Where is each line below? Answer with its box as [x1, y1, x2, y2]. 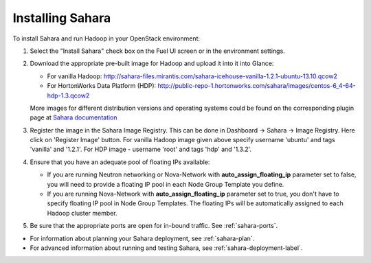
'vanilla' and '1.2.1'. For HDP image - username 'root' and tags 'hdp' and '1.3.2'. [30, 145, 252, 154]
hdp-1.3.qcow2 [47, 91, 90, 100]
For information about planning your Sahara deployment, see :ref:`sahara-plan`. [30, 234, 255, 242]
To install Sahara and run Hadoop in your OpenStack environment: [12, 34, 201, 43]
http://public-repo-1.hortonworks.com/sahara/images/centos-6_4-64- [157, 82, 357, 90]
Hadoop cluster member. [47, 209, 117, 217]
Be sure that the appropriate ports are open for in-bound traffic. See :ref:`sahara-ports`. [30, 222, 278, 230]
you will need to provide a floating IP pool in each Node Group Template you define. [47, 180, 284, 188]
